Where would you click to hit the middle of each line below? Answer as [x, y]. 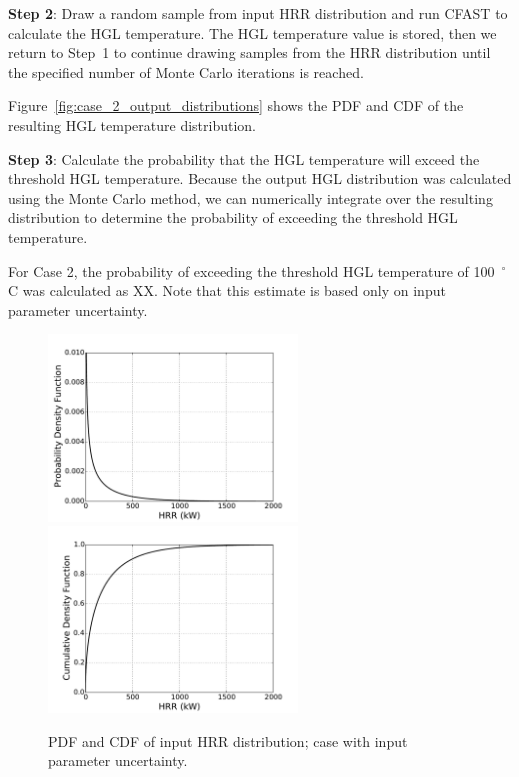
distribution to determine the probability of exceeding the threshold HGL [233, 217]
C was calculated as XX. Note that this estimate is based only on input [227, 290]
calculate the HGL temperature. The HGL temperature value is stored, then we [252, 32]
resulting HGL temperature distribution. [132, 124]
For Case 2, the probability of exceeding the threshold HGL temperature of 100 [251, 270]
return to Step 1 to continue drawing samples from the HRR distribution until [249, 52]
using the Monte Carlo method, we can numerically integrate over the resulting [250, 197]
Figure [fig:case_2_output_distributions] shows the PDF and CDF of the [236, 105]
